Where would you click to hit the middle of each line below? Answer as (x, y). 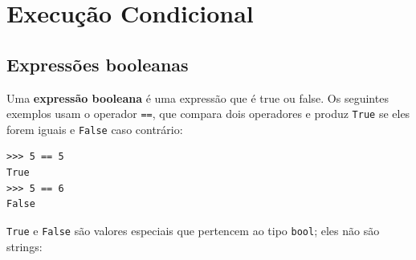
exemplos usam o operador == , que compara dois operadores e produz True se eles (208, 114)
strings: (24, 246)
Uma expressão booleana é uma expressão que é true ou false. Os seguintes (198, 97)
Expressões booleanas (98, 64)
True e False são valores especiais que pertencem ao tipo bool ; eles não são (193, 230)
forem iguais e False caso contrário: (95, 129)
